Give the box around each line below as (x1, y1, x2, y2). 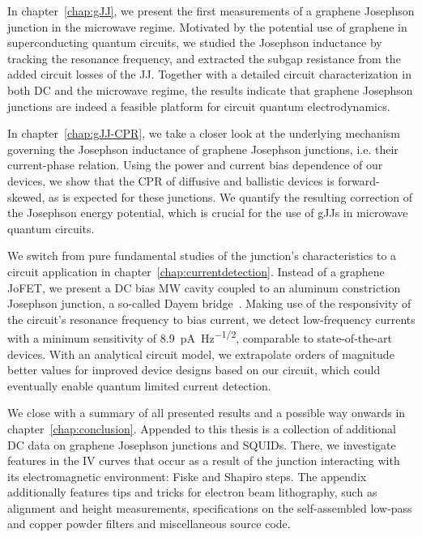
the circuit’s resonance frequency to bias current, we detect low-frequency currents (7, 310, 416, 327)
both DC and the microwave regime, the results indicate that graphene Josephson (7, 81, 413, 98)
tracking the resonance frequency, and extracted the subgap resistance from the (7, 49, 401, 66)
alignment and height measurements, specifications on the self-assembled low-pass (7, 499, 412, 516)
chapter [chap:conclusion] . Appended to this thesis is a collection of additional (7, 420, 396, 437)
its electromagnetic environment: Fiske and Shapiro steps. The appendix (7, 467, 367, 484)
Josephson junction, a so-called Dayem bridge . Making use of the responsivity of (7, 295, 411, 312)
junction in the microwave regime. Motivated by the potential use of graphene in (7, 18, 407, 35)
